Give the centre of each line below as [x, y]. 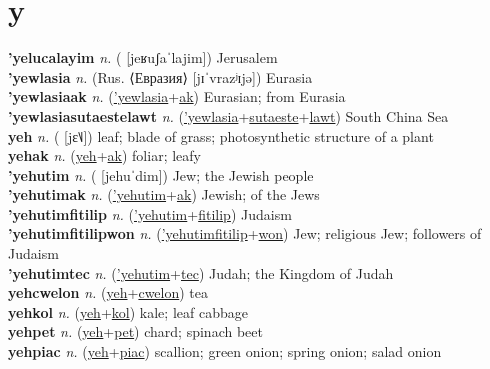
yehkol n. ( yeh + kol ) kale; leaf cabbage [128, 311]
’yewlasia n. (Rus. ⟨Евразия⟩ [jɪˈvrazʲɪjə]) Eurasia [160, 76]
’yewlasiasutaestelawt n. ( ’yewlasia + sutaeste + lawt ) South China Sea [228, 115]
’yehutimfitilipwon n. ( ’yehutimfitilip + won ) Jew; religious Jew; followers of [245, 233]
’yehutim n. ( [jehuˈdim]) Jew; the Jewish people [161, 174]
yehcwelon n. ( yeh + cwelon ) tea [108, 292]
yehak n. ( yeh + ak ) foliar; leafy [104, 155]
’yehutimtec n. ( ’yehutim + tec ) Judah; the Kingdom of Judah [201, 272]
